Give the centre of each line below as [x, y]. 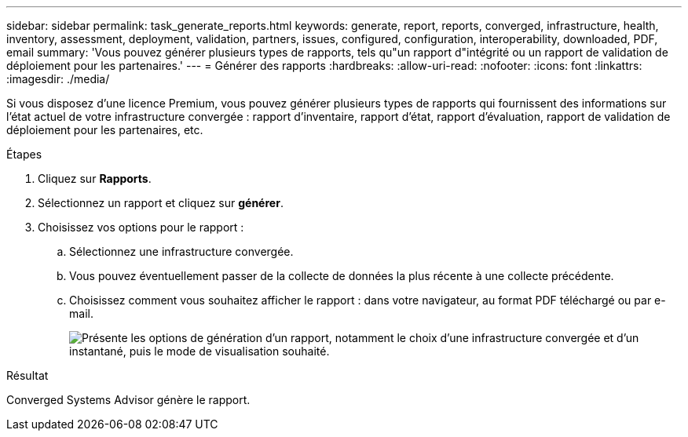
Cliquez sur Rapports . [95, 178]
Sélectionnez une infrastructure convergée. [181, 251]
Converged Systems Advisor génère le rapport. [128, 400]
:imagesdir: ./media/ [58, 79]
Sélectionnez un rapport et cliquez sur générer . [161, 203]
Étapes [24, 154]
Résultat [27, 375]
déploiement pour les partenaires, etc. [105, 130]
